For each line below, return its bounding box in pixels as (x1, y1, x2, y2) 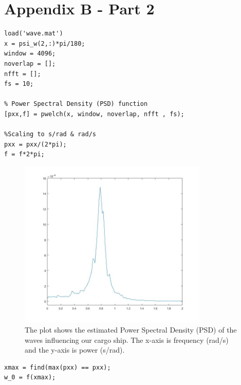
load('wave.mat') (4, 30, 63, 38)
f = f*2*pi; (4, 151, 45, 158)
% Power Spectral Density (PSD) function (4, 100, 148, 108)
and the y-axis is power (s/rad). (25, 344, 125, 355)
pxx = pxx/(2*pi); (4, 140, 67, 148)
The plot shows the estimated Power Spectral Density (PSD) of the (25, 324, 237, 335)
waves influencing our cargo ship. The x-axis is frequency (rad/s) (25, 334, 229, 345)
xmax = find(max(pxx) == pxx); (4, 363, 111, 371)
